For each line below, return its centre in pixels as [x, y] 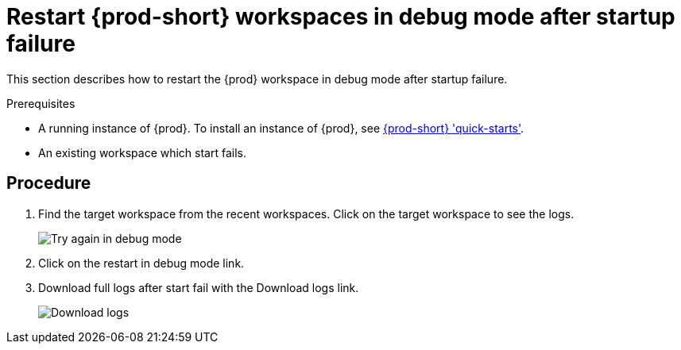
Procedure [49, 183]
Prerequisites [41, 103]
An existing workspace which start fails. [143, 152]
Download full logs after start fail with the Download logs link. [199, 287]
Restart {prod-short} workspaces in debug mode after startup [341, 17]
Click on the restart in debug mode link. [141, 263]
